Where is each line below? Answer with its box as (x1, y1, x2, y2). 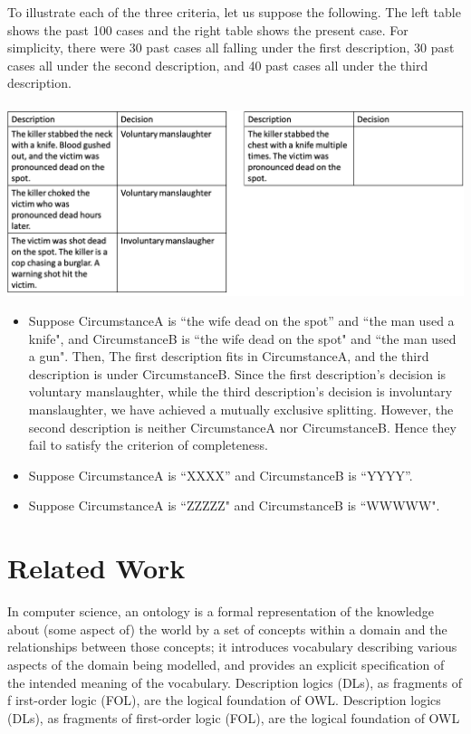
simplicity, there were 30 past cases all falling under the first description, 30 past (7, 38, 455, 57)
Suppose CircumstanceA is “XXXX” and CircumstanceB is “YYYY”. (28, 465, 413, 484)
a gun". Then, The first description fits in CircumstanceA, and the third (28, 347, 429, 366)
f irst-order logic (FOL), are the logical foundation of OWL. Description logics (7, 691, 441, 710)
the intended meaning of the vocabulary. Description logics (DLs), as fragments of (7, 672, 462, 691)
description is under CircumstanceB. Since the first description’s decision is (28, 364, 447, 383)
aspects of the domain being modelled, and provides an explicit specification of (7, 654, 445, 673)
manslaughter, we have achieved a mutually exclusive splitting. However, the (28, 400, 454, 419)
